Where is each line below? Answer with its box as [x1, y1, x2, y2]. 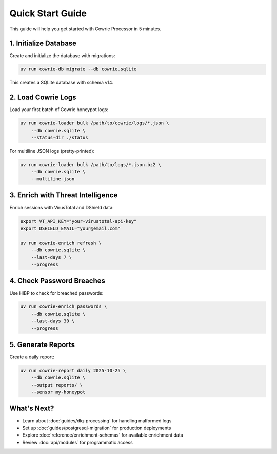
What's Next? [9, 404, 54, 413]
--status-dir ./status [31, 135, 88, 141]
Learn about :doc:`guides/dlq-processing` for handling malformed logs [22, 417, 172, 424]
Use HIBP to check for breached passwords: [9, 290, 104, 296]
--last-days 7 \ [31, 255, 72, 260]
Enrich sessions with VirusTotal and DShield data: [9, 205, 114, 211]
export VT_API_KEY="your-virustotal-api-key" [20, 219, 137, 224]
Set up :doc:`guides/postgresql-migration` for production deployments [22, 425, 171, 431]
